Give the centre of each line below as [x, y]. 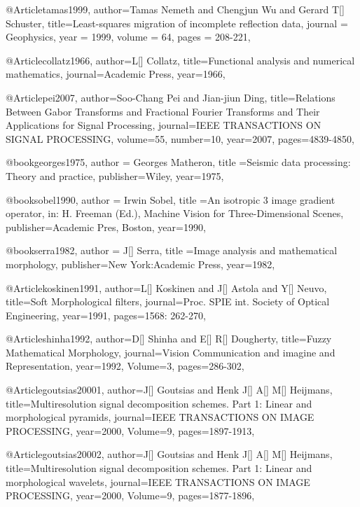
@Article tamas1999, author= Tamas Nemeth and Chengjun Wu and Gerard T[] [175, 9]
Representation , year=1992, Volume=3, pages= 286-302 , [125, 366]
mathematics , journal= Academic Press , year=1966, [116, 74]
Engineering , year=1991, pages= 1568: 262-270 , [106, 315]
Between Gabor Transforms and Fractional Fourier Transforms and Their [163, 111]
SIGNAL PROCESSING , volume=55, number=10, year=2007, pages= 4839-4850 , [180, 138]
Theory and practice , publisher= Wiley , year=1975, [115, 175]
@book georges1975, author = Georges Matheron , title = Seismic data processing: [178, 162]
